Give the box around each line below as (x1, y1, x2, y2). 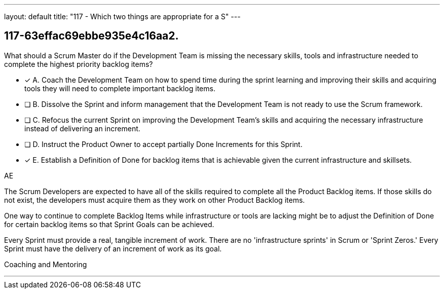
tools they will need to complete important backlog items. (24, 84, 215, 93)
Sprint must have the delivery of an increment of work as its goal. (4, 244, 222, 253)
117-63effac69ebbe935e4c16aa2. (4, 29, 179, 43)
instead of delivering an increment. (24, 124, 140, 133)
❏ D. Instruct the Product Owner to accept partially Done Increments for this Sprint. (24, 139, 303, 149)
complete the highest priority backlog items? (4, 59, 153, 68)
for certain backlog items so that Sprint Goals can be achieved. (4, 219, 214, 229)
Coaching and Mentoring (4, 260, 87, 269)
